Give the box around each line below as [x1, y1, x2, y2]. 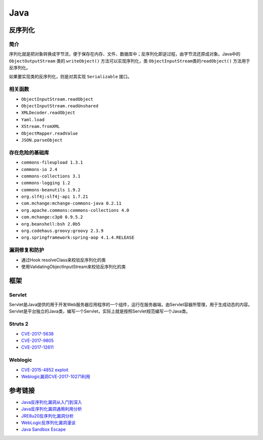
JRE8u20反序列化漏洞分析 [21, 413, 74, 419]
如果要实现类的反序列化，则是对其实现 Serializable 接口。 [9, 74, 132, 80]
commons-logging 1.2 [21, 180, 71, 186]
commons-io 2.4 [21, 167, 58, 172]
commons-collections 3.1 [21, 173, 80, 179]
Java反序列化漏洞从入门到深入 [21, 399, 82, 405]
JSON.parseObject [21, 137, 63, 143]
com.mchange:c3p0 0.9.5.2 [21, 214, 83, 220]
